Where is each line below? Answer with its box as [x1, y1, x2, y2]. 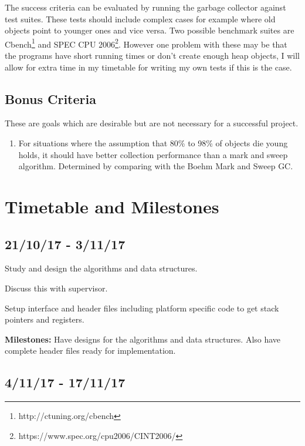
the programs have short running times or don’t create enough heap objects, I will [5, 49, 300, 62]
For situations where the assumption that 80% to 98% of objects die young [18, 137, 288, 149]
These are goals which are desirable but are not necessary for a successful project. [5, 117, 299, 129]
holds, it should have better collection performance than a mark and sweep [18, 148, 288, 160]
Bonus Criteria [5, 89, 96, 108]
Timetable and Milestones [5, 194, 219, 218]
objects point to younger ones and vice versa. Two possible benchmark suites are [5, 24, 294, 36]
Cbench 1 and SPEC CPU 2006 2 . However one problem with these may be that [5, 36, 287, 50]
